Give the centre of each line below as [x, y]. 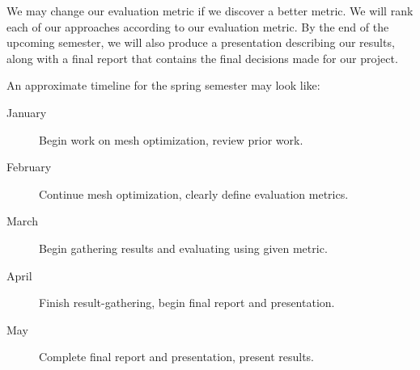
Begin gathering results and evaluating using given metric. [183, 248]
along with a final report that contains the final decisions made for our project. [202, 58]
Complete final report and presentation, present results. [177, 357]
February [29, 167]
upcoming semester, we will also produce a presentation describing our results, [201, 42]
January [27, 112]
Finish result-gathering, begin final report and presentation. [187, 303]
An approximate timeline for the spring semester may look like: [163, 85]
